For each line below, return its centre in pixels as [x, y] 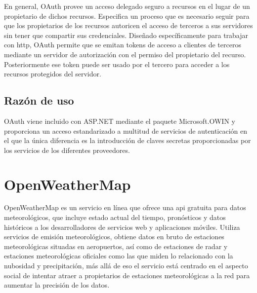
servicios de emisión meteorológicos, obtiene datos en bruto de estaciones [114, 237]
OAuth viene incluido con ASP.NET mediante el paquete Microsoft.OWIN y [120, 121]
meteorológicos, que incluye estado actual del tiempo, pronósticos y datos [115, 217]
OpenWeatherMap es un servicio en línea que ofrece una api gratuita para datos [125, 207]
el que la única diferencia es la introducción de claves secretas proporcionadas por [128, 140]
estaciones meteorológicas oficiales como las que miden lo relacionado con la [119, 256]
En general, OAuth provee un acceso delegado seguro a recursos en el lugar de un [127, 6]
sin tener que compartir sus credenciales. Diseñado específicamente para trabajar [126, 35]
